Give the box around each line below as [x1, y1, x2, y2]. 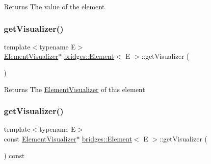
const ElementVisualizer [4, 134, 77, 143]
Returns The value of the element [4, 1, 105, 11]
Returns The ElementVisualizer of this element [4, 84, 145, 94]
